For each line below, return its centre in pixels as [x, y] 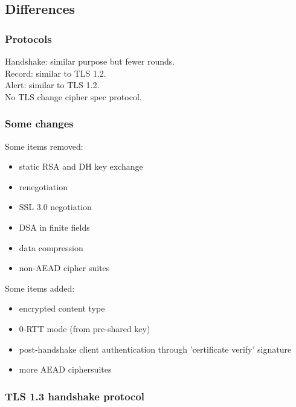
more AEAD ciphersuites [65, 369]
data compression [51, 247]
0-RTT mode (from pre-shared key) [85, 328]
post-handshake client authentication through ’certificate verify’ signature [155, 349]
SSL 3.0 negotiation [55, 207]
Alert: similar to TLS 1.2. [52, 85]
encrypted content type [62, 308]
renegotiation [43, 186]
